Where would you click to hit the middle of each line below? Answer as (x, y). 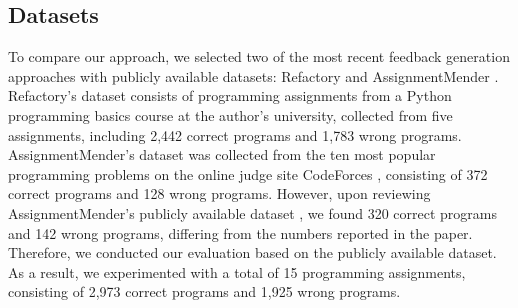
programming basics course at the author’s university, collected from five (230, 114)
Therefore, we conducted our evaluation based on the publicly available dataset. (252, 252)
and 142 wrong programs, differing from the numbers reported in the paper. (240, 232)
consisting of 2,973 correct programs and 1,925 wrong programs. (204, 291)
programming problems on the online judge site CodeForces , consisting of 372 (248, 173)
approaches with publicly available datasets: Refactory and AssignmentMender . (253, 75)
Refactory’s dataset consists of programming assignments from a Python (230, 95)
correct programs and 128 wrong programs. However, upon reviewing (219, 193)
